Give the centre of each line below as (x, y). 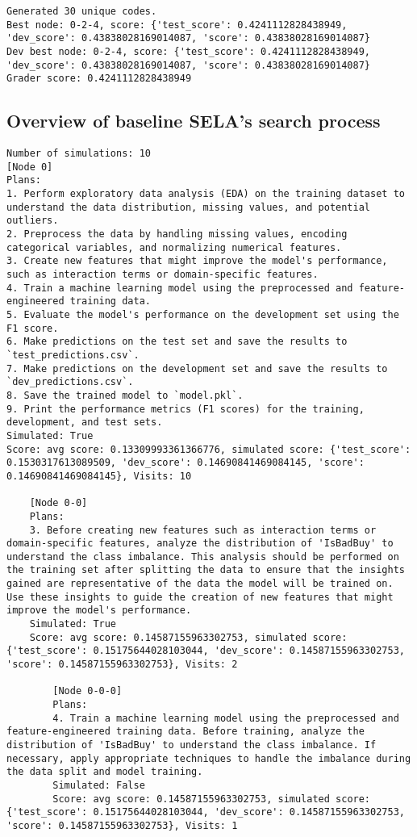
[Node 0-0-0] (88, 691)
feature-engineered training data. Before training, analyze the (186, 732)
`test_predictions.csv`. (73, 355)
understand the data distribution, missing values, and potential (189, 207)
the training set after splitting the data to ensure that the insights (206, 570)
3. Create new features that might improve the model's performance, (197, 261)
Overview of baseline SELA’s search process (194, 121)
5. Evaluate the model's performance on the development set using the (203, 315)
